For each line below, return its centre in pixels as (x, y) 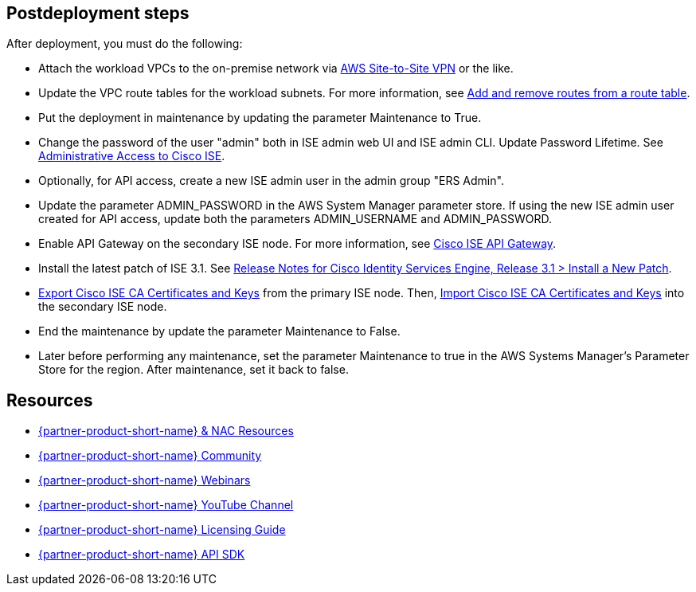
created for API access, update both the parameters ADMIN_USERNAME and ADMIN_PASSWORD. (295, 219)
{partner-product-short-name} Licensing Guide (162, 530)
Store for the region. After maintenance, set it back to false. (194, 370)
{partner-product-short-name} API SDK (142, 555)
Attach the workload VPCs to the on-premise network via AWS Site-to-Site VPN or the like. (276, 69)
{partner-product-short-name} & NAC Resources (166, 431)
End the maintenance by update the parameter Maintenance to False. (219, 331)
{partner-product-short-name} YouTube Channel (166, 505)
